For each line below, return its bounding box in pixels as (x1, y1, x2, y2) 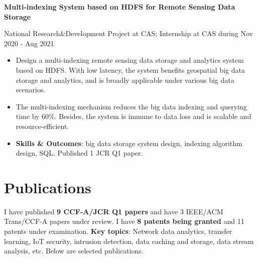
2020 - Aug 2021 (4, 38, 54, 48)
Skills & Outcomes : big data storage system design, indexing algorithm (16, 138, 242, 148)
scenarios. (16, 84, 46, 95)
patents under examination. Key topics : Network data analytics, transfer (4, 226, 232, 236)
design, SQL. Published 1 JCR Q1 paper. (16, 148, 143, 158)
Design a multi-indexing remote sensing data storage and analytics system (16, 55, 244, 65)
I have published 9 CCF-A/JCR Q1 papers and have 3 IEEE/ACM (4, 206, 223, 216)
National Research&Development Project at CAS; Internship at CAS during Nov (4, 28, 253, 39)
